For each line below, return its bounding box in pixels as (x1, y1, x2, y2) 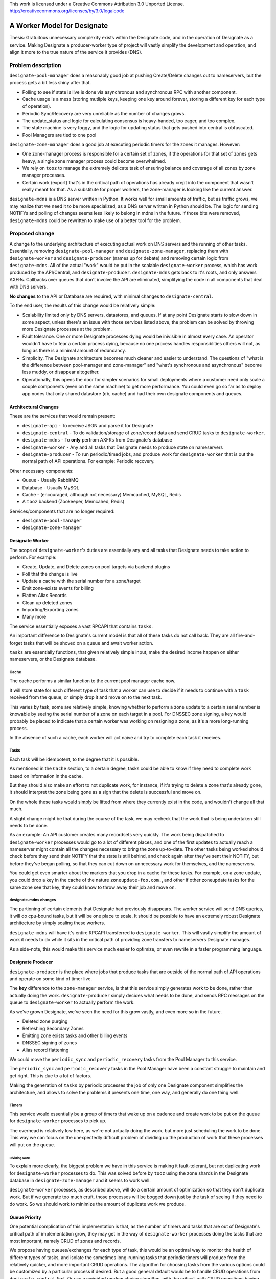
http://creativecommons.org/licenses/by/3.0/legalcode (9, 8, 125, 14)
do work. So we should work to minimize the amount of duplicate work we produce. (9, 1201, 186, 1207)
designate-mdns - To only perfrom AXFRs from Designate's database (22, 437, 172, 443)
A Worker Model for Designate (9, 21, 108, 30)
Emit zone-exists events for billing (22, 585, 94, 591)
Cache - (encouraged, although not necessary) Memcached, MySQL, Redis (22, 491, 181, 497)
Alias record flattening (22, 1047, 69, 1053)
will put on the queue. (9, 1141, 55, 1148)
